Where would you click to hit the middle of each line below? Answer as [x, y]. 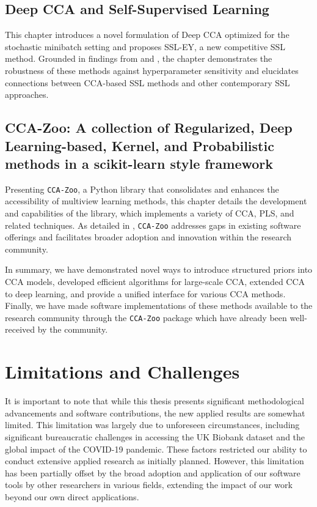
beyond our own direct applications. [72, 496]
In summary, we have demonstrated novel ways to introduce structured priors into [159, 269]
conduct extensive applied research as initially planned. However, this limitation [155, 461]
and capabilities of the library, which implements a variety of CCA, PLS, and [150, 213]
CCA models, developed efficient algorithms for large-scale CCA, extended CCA [155, 282]
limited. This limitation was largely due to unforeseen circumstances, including [152, 425]
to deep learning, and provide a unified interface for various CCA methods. [145, 293]
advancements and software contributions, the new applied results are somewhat [155, 413]
